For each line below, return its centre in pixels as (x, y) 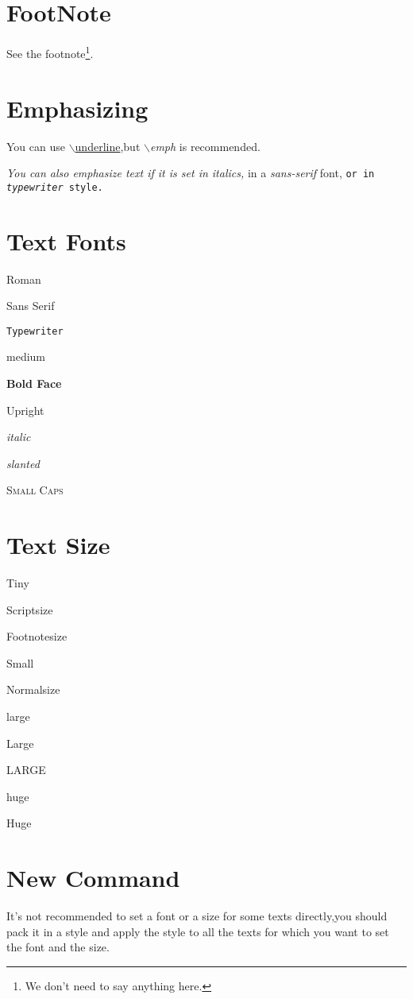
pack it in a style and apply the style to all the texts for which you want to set (198, 931)
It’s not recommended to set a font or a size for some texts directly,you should (197, 916)
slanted (23, 463)
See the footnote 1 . (50, 52)
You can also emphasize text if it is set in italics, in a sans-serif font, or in (191, 173)
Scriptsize (30, 609)
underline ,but (108, 146)
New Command (93, 878)
